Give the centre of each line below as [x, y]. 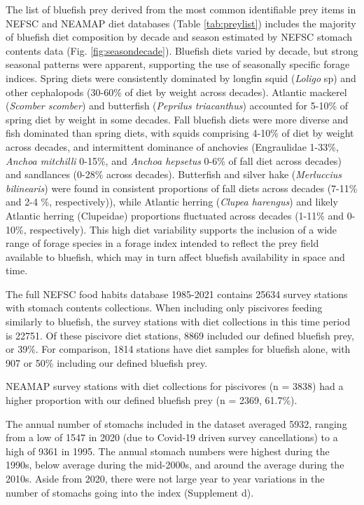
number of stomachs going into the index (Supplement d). [130, 492]
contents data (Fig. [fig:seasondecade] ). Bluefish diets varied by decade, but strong [182, 50]
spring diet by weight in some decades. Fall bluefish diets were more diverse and [177, 119]
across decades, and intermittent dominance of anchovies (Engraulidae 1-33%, [172, 146]
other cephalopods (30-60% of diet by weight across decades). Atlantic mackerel [176, 92]
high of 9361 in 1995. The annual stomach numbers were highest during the [168, 451]
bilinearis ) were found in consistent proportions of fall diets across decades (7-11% [182, 188]
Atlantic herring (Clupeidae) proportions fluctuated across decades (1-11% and [175, 215]
